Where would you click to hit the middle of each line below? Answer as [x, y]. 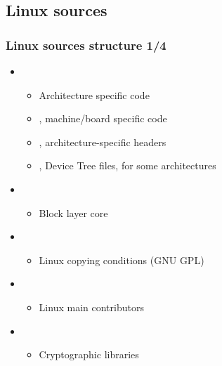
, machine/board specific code [103, 118]
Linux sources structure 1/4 [86, 45]
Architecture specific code [94, 94]
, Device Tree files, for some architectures [128, 165]
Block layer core [73, 213]
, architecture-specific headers [103, 142]
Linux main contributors [91, 307]
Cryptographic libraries [89, 354]
